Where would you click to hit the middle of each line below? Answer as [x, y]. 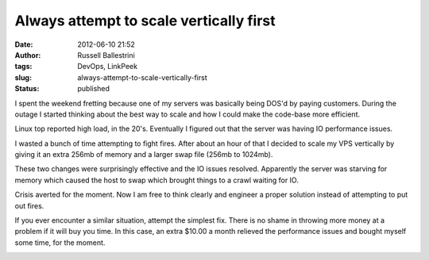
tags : [23, 67]
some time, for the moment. [60, 243]
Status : [27, 89]
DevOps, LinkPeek [108, 67]
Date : [24, 44]
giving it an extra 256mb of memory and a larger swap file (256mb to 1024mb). [144, 155]
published [94, 89]
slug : [23, 77]
